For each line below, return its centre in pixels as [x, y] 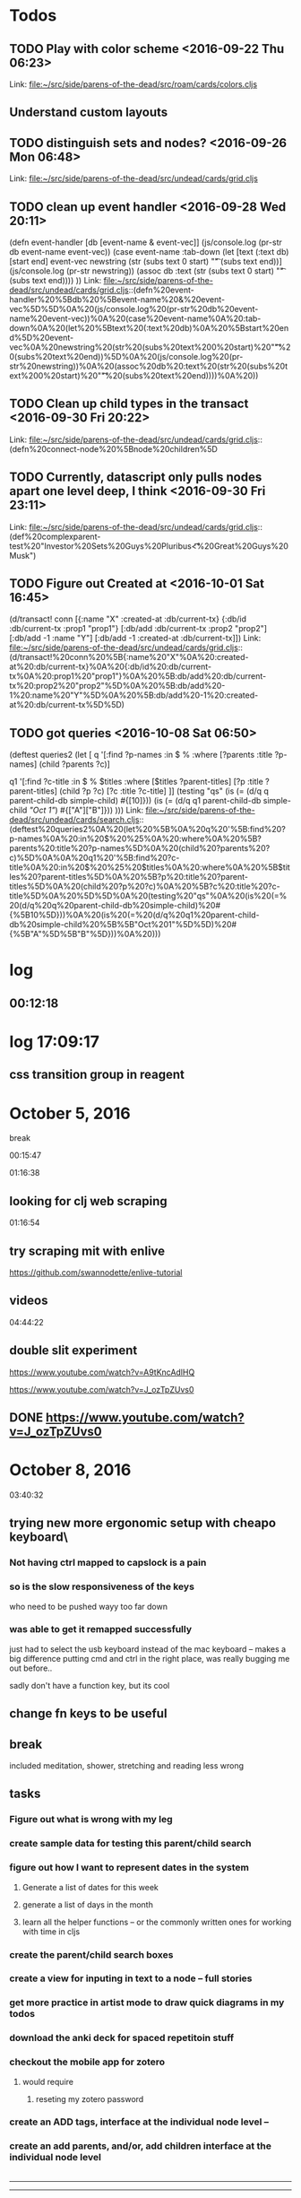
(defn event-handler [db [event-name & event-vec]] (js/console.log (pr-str [146, 242]
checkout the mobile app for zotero [87, 2062]
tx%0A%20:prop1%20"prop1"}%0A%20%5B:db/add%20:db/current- [138, 676]
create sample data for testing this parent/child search [130, 1844]
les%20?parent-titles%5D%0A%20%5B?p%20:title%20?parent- [129, 877]
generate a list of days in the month [88, 1904]
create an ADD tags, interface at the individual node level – [139, 2122]
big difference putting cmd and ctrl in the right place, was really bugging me [150, 1658]
